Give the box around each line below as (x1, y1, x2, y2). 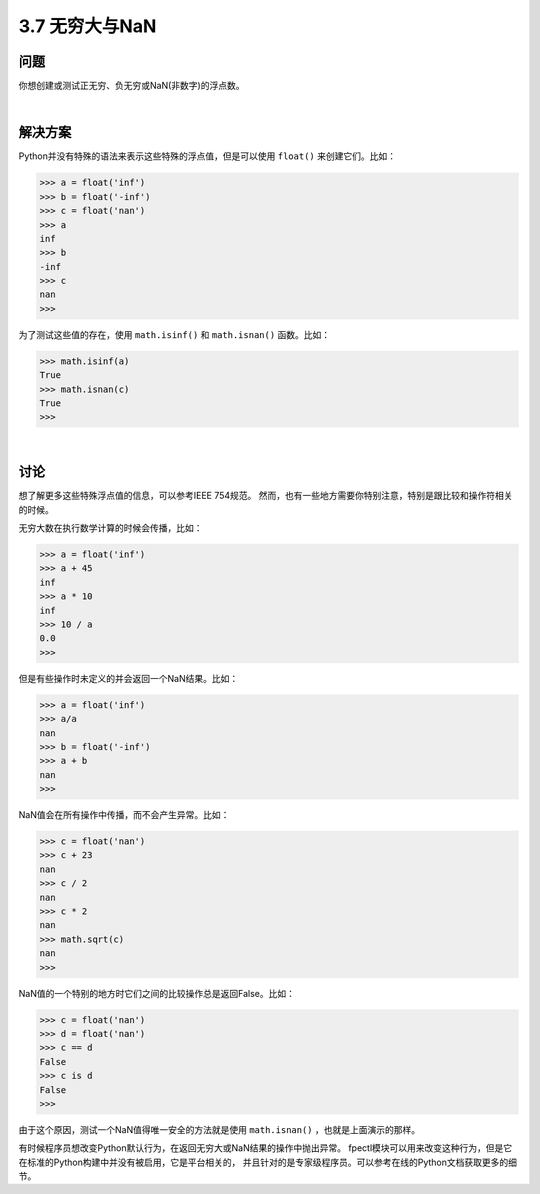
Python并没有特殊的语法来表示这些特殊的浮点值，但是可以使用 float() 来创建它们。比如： (18, 150, 397, 162)
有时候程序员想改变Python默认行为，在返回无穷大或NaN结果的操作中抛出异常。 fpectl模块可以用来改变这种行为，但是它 (18, 1142, 513, 1154)
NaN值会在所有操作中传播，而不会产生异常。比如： (18, 809, 230, 821)
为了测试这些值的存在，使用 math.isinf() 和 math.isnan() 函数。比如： (18, 328, 331, 340)
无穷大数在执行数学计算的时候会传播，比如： (18, 522, 203, 534)
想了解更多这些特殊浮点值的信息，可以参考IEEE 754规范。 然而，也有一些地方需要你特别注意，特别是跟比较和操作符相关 (18, 490, 514, 502)
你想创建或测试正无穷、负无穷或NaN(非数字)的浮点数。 (18, 80, 245, 92)
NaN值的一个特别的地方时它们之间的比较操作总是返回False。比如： (18, 987, 295, 999)
